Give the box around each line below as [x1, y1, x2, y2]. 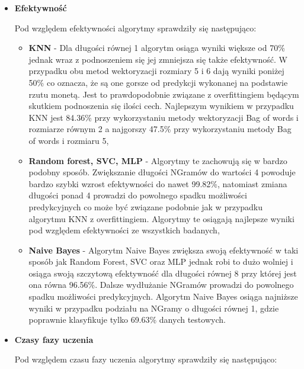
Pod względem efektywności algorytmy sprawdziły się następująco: [14, 21, 257, 34]
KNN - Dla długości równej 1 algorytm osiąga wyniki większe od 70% [28, 41, 285, 54]
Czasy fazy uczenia [14, 333, 94, 345]
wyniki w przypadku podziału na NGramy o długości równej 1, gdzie [28, 301, 279, 314]
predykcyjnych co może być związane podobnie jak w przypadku [28, 200, 263, 213]
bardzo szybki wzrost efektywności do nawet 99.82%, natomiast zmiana [28, 177, 287, 190]
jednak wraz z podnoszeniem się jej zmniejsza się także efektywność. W [28, 53, 287, 65]
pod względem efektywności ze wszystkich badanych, [28, 224, 220, 236]
